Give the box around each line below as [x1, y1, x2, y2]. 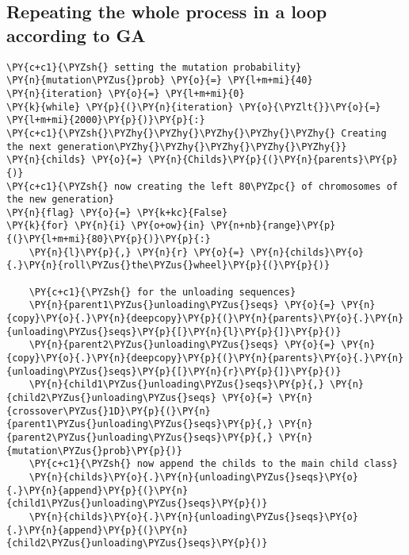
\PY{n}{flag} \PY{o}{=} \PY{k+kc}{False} [6, 206, 228, 218]
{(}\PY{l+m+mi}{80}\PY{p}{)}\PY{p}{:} [6, 233, 211, 245]
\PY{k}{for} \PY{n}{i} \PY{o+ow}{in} [6, 220, 205, 232]
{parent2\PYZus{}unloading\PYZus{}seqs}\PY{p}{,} [6, 431, 273, 443]
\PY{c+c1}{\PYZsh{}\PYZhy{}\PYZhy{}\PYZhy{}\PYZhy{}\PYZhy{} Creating [6, 127, 387, 139]
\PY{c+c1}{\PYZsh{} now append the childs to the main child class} [29, 458, 398, 470]
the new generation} [6, 194, 115, 206]
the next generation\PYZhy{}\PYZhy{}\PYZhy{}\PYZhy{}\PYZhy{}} [6, 141, 347, 152]
